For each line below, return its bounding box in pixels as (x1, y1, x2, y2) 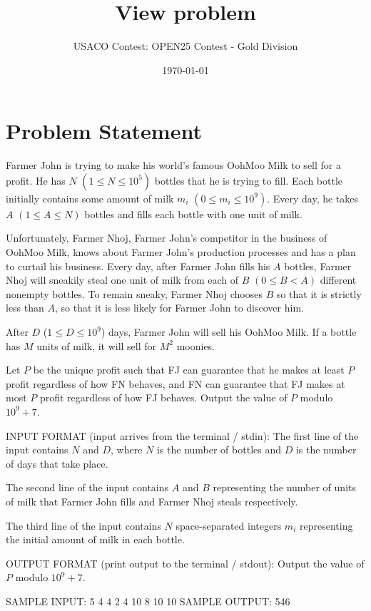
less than (6, 300, 44, 315)
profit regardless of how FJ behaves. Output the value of (39, 390, 288, 405)
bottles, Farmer (284, 258, 352, 273)
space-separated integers (176, 518, 282, 533)
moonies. (176, 338, 215, 353)
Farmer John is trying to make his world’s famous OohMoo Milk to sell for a (6, 158, 341, 173)
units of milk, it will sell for (36, 338, 157, 353)
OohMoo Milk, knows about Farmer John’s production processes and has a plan (6, 245, 356, 260)
